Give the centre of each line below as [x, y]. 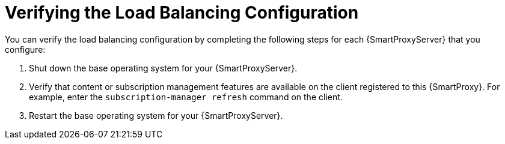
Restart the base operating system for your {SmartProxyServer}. [156, 115]
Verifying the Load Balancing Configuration [182, 13]
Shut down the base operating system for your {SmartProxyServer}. [163, 68]
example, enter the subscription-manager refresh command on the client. [186, 97]
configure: [25, 49]
